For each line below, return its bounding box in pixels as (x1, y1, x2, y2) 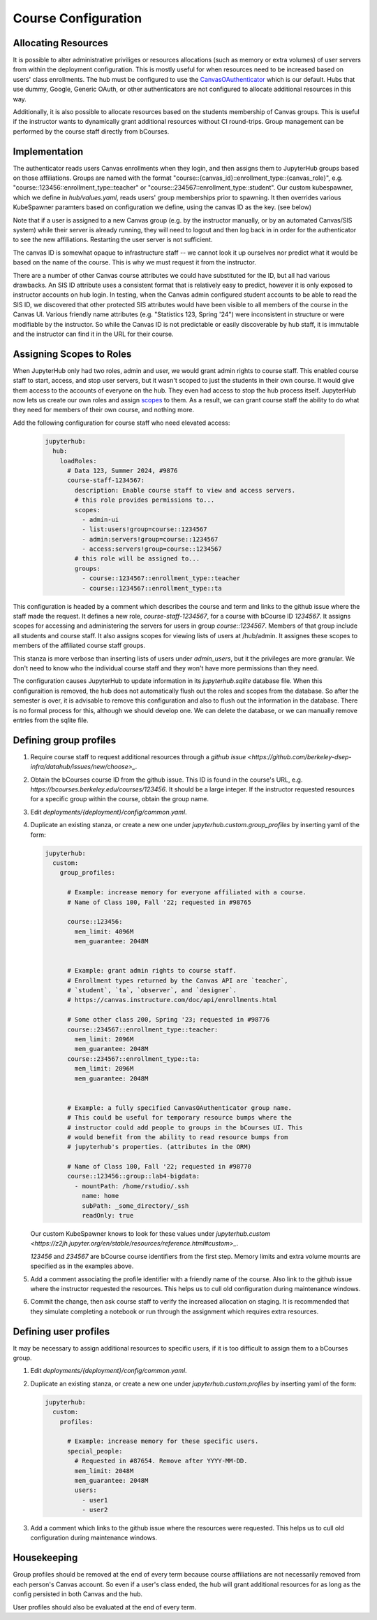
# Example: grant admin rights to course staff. (67, 966, 237, 975)
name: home (81, 1192, 119, 1200)
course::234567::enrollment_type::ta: (67, 1055, 200, 1063)
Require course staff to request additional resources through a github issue (30, 752, 246, 761)
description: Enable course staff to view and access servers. (74, 486, 296, 494)
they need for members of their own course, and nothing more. (13, 406, 195, 414)
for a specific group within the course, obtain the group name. (30, 795, 209, 803)
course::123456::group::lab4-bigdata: (67, 1172, 200, 1181)
